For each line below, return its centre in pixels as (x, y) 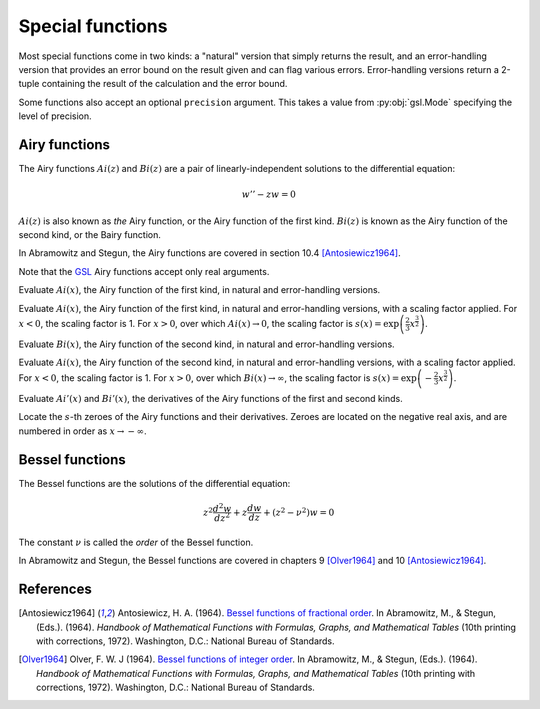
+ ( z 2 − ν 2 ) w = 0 (299, 511)
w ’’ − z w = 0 (269, 194)
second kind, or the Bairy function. (90, 234)
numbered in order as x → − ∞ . (82, 431)
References (55, 589)
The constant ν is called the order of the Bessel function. (136, 542)
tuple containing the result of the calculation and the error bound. (153, 84)
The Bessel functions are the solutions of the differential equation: (154, 483)
